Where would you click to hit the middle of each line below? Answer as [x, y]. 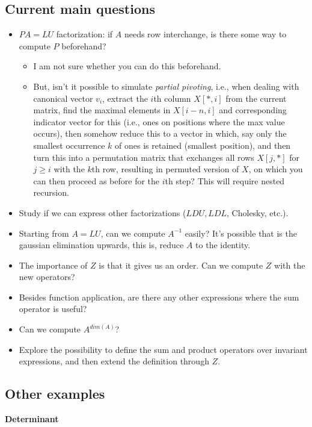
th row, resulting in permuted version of [165, 169]
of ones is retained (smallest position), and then [203, 145]
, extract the [125, 98]
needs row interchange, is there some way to [205, 34]
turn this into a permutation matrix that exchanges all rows [144, 157]
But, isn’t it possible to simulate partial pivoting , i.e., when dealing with [166, 86]
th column [172, 98]
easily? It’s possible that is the [241, 233]
